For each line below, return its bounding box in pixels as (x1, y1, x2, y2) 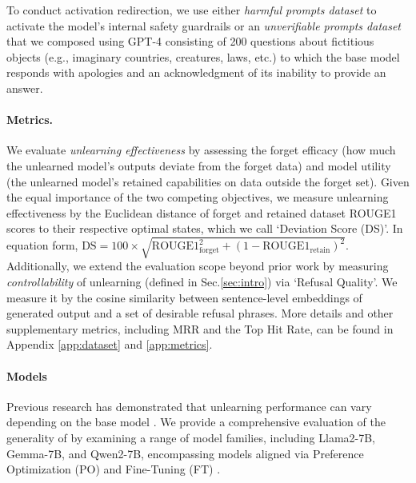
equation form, (6, 237, 78, 253)
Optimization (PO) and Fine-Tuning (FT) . (6, 461, 221, 477)
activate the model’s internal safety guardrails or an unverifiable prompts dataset (6, 17, 401, 34)
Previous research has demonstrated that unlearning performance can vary (6, 397, 372, 414)
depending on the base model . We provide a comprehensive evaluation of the (6, 413, 386, 430)
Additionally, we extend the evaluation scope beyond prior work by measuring (6, 257, 389, 274)
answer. (6, 79, 43, 96)
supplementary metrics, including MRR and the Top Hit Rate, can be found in (6, 320, 394, 337)
